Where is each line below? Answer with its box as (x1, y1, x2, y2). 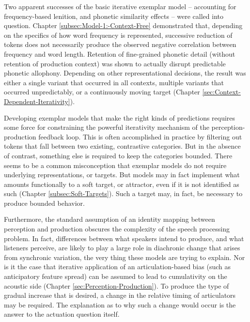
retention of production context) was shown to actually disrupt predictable (4, 58, 226, 68)
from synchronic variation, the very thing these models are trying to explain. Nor (4, 252, 245, 262)
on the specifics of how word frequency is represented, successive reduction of (4, 30, 233, 40)
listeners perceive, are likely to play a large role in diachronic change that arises (4, 243, 240, 253)
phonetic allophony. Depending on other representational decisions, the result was (4, 68, 246, 78)
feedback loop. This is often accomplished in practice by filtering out (38, 131, 242, 141)
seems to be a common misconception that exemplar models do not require (4, 160, 227, 170)
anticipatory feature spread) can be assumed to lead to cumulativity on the (4, 271, 227, 281)
